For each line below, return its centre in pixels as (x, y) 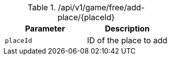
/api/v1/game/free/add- (101, 7)
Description (127, 29)
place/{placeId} (86, 17)
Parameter (45, 29)
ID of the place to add (127, 40)
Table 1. (42, 7)
